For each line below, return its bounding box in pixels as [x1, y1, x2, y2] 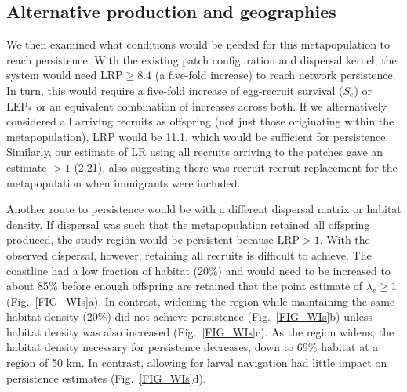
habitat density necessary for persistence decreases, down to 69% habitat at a [6, 339, 379, 355]
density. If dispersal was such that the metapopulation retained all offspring [6, 216, 370, 232]
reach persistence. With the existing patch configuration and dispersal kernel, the [6, 51, 397, 67]
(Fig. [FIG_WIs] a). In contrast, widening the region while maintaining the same [6, 292, 395, 309]
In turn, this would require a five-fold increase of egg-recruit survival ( [6, 82, 343, 98]
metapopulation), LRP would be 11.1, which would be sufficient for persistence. [6, 128, 389, 144]
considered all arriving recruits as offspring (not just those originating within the [6, 113, 394, 129]
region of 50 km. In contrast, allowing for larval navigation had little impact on [6, 354, 387, 371]
